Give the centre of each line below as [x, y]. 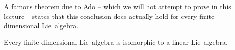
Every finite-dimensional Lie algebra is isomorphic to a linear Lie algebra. [116, 42]
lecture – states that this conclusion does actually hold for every [101, 16]
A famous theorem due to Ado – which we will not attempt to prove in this [117, 6]
